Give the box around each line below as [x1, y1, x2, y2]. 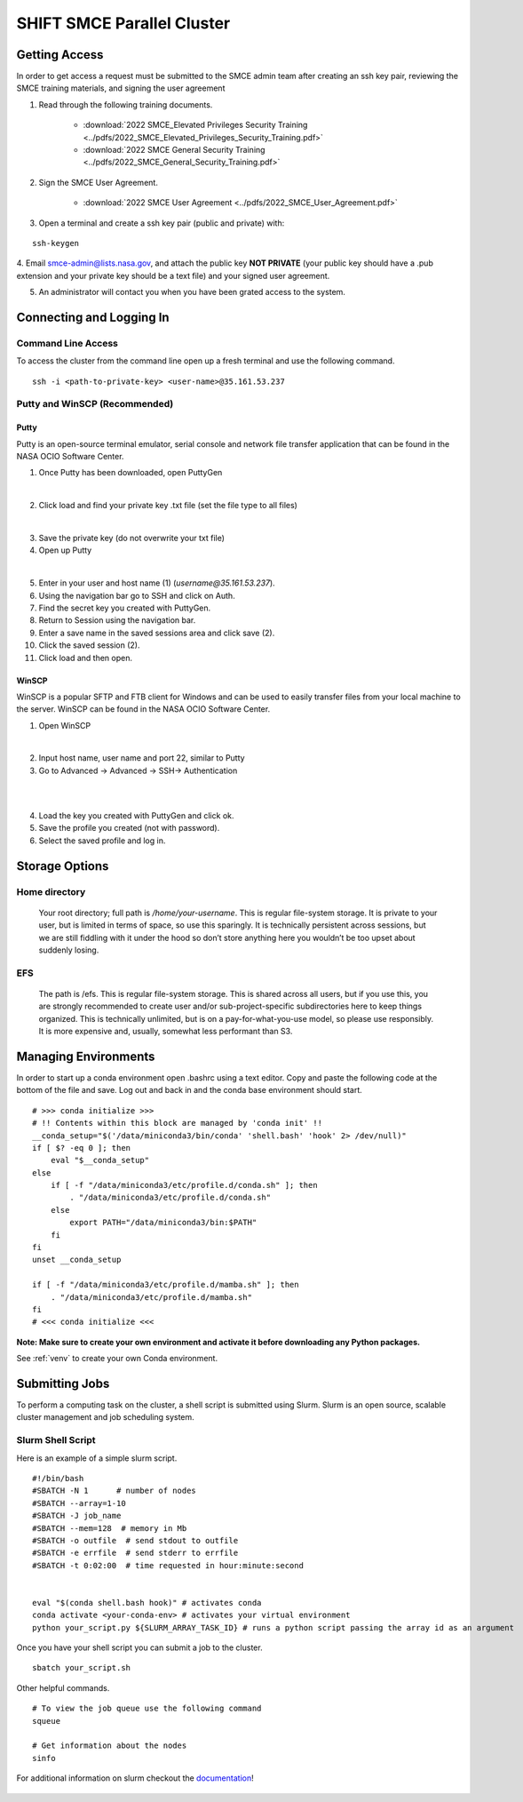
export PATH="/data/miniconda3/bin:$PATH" [69, 1217, 258, 1228]
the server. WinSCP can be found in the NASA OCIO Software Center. [16, 704, 271, 714]
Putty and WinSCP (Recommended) [16, 398, 174, 411]
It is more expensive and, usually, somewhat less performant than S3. [38, 1026, 293, 1037]
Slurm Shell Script [16, 1434, 97, 1447]
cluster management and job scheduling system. [16, 1412, 194, 1423]
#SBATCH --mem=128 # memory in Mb [32, 1523, 187, 1533]
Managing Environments [16, 1049, 155, 1064]
